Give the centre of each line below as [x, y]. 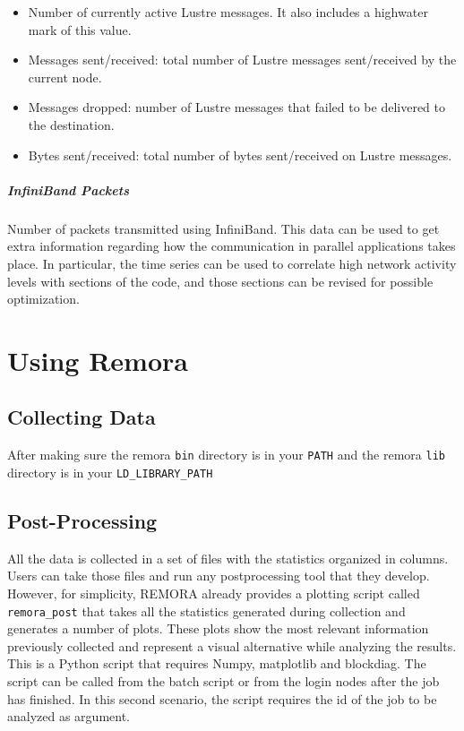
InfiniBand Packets [68, 189]
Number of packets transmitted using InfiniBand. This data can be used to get [223, 228]
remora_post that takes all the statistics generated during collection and [206, 611]
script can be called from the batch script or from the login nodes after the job [223, 681]
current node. [65, 77]
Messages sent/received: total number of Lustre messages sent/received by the [242, 60]
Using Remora [98, 360]
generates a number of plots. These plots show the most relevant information [218, 628]
